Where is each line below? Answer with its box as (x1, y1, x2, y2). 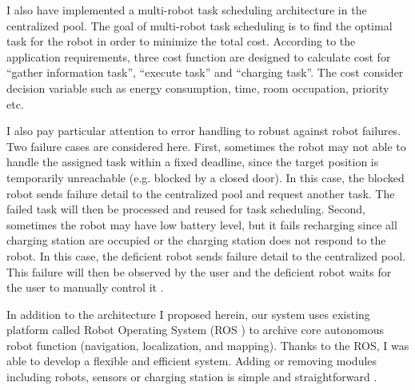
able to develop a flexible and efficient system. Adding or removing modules (6, 352, 377, 369)
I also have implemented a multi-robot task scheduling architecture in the (6, 2, 367, 18)
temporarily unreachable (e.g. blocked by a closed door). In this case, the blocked (6, 169, 405, 185)
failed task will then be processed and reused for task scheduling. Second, (6, 201, 365, 217)
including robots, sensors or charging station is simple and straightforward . (6, 368, 377, 385)
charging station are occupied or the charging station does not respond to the (6, 232, 386, 249)
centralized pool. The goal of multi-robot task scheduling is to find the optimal (6, 17, 393, 34)
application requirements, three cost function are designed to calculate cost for (6, 48, 391, 65)
